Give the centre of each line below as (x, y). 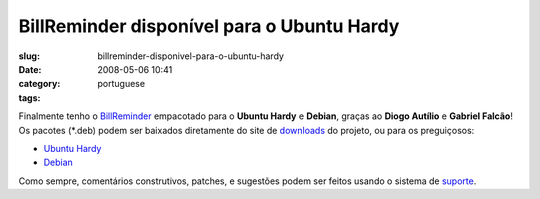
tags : (29, 97)
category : (39, 84)
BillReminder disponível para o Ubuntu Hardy (209, 26)
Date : (30, 69)
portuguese (121, 84)
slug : (29, 56)
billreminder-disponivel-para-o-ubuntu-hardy (191, 56)
